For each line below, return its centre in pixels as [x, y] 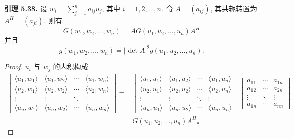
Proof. [13, 66]
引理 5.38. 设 [26, 8]
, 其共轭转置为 [234, 8]
